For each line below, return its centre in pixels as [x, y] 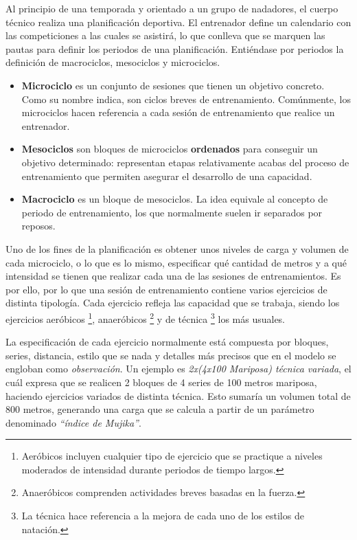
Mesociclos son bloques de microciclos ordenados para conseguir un [170, 149]
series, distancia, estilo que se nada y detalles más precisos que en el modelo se [171, 355]
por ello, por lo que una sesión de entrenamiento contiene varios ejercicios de [166, 289]
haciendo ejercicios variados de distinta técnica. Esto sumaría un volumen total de [178, 395]
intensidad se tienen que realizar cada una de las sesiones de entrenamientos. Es [173, 276]
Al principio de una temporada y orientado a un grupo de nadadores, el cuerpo [172, 8]
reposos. [38, 226]
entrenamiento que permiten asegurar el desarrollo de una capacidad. [167, 176]
